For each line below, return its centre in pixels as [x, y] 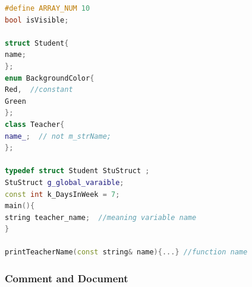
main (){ [20, 206]
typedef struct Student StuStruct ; [77, 171]
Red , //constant [39, 90]
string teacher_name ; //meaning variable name [101, 217]
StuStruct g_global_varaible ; [64, 182]
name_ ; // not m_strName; [58, 136]
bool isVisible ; [37, 20]
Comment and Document [67, 278]
